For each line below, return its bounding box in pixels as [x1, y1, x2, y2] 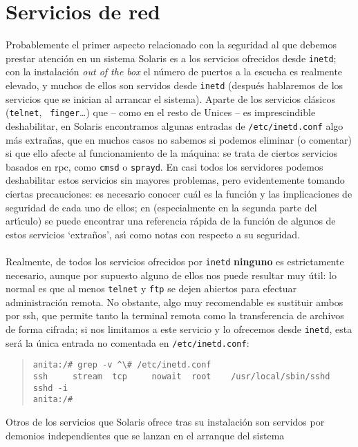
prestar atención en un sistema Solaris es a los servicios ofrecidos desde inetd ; [6, 50, 337, 65]
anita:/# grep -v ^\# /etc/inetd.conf [32, 360, 211, 370]
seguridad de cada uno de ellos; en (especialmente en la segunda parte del [6, 200, 317, 214]
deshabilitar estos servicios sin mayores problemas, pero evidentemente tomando [6, 173, 345, 187]
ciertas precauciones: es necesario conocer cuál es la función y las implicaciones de [6, 186, 352, 200]
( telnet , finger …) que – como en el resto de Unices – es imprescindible [6, 105, 316, 120]
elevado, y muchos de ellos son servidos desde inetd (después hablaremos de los [6, 77, 343, 92]
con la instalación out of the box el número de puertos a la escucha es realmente [6, 64, 343, 79]
